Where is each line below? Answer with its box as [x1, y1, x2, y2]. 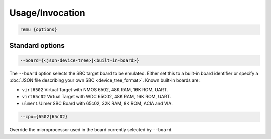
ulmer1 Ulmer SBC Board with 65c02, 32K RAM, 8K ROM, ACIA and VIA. [22, 100, 173, 107]
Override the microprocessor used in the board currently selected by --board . [9, 127, 173, 133]
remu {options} [20, 27, 57, 32]
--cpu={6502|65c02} [20, 114, 68, 120]
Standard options [9, 41, 65, 50]
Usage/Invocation [9, 7, 85, 18]
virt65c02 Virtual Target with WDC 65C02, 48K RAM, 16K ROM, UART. [22, 93, 171, 99]
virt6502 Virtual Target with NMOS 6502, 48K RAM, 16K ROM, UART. [22, 86, 168, 92]
